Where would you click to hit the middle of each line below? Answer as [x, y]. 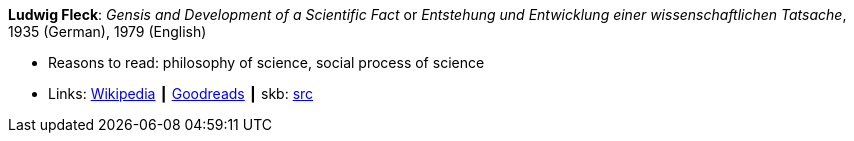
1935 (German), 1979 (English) [107, 31]
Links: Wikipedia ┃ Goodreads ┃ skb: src [181, 93]
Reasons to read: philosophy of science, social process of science [266, 62]
